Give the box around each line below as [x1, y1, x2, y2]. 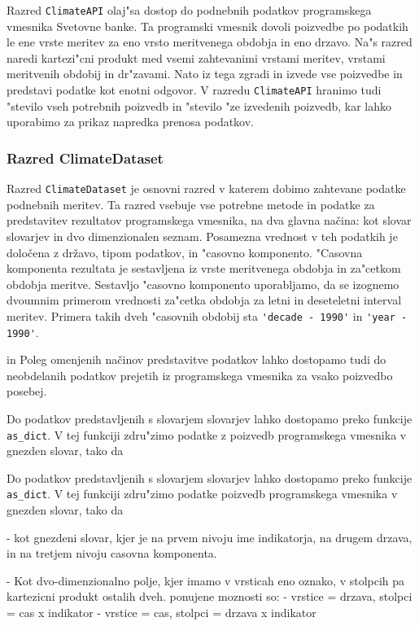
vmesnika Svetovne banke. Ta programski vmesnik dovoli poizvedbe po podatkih [7, 17, 408, 34]
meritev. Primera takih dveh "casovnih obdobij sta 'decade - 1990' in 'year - [7, 307, 408, 324]
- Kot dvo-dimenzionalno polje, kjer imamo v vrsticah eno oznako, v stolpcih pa [7, 571, 405, 589]
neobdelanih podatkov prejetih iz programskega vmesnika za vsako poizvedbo [7, 366, 393, 383]
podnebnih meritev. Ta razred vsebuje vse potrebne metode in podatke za [7, 195, 375, 212]
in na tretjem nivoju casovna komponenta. [7, 545, 217, 562]
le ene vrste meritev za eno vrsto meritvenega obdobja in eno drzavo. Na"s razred [7, 33, 412, 50]
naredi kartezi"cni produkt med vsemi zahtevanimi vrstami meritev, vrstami [7, 49, 386, 66]
